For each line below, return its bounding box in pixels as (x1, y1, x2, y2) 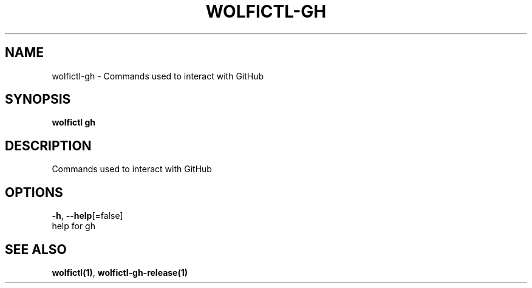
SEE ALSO (5, 241, 67, 257)
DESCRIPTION (5, 138, 92, 153)
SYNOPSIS (5, 92, 71, 107)
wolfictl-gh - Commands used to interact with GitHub (52, 70, 264, 81)
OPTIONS (5, 184, 63, 200)
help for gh (52, 221, 95, 232)
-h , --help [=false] (52, 210, 123, 221)
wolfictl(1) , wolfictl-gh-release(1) (52, 267, 188, 278)
